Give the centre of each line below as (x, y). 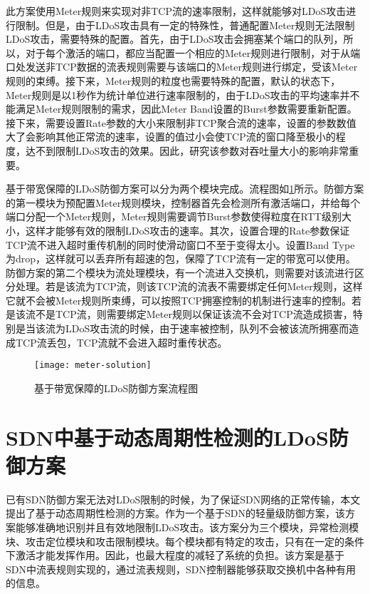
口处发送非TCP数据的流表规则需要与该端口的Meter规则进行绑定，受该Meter (182, 67)
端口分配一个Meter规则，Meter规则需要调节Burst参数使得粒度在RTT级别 (174, 216)
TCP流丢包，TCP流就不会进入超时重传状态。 (121, 342)
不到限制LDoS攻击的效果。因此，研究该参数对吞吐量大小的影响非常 (192, 150)
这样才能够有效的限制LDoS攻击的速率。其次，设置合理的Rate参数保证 (187, 230)
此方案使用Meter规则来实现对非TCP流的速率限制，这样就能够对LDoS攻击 (176, 11)
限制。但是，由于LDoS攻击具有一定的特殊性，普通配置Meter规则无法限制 (185, 25)
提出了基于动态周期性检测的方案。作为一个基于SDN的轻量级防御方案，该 (175, 513)
